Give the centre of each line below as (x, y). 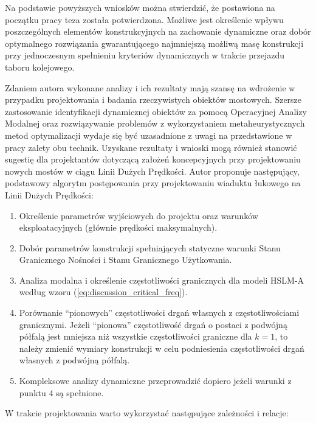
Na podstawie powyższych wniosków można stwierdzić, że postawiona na (140, 7)
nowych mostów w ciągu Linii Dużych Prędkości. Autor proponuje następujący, (152, 171)
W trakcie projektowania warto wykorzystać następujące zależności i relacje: (147, 413)
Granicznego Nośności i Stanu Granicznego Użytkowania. (125, 260)
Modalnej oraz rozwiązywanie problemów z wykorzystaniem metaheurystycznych (155, 123)
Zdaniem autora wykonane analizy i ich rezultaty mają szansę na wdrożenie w (150, 87)
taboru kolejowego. (40, 67)
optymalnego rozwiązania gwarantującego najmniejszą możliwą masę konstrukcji (154, 43)
